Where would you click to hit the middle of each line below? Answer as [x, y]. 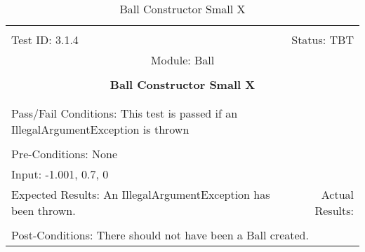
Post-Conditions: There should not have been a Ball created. [160, 235]
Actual [337, 194]
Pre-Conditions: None [65, 154]
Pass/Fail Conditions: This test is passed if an [125, 113]
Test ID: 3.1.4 [45, 40]
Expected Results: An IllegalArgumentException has [141, 194]
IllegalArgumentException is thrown [100, 129]
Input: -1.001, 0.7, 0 [60, 174]
